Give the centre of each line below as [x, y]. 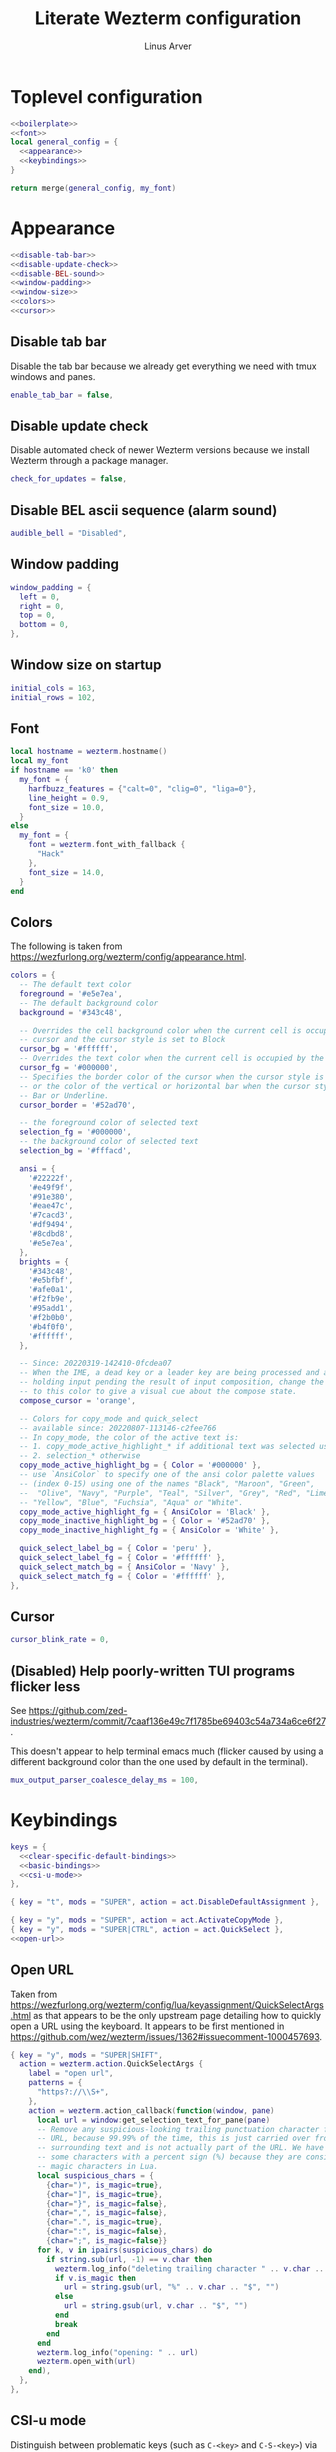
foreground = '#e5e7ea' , [71, 993]
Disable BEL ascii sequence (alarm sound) [144, 510]
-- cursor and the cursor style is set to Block [122, 1040]
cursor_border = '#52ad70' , [78, 1105]
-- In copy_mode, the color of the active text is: [129, 1437]
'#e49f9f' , [51, 1187]
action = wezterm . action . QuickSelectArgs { [111, 2064]
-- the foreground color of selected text [109, 1123]
